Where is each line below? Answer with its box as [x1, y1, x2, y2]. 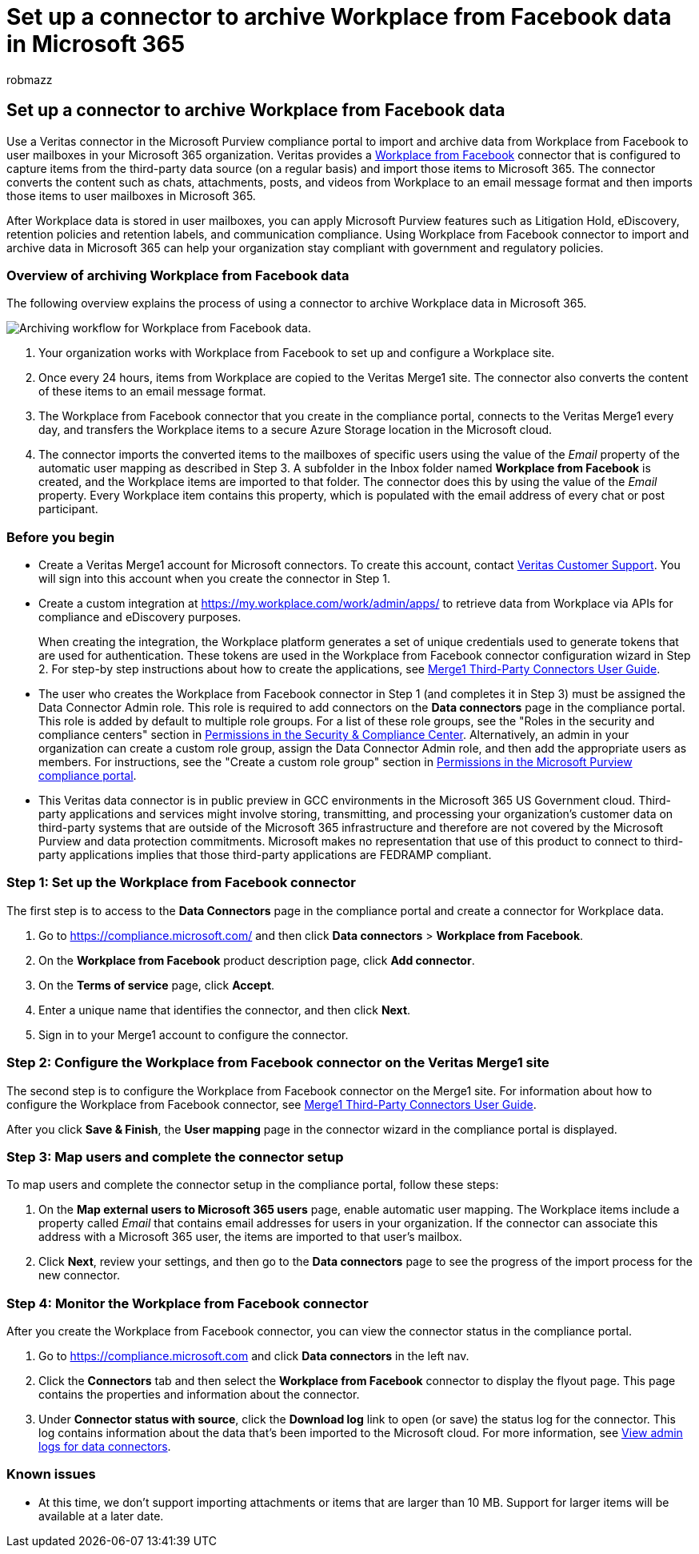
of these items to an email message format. [38, 384, 266, 399]
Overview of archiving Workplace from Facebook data [6, 267, 349, 283]
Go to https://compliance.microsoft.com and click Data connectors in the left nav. [38, 1349, 469, 1363]
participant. [38, 502, 98, 516]
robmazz [6, 72, 53, 86]
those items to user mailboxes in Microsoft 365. [6, 188, 256, 203]
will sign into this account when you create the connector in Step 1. [38, 572, 391, 586]
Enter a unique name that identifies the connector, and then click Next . [38, 1002, 411, 1017]
